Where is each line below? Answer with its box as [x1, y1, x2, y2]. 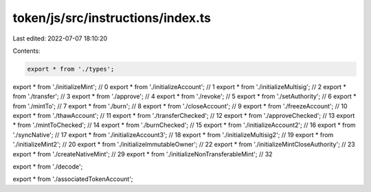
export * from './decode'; [12, 163, 83, 171]
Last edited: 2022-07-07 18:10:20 [12, 34, 108, 43]
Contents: [12, 47, 41, 55]
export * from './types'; [27, 65, 115, 73]
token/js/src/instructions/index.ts [12, 10, 212, 25]
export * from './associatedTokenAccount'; [12, 175, 133, 183]
